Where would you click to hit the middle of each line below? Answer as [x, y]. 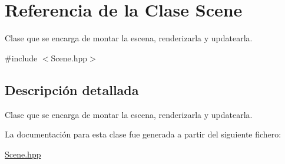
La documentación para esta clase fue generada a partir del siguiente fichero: [143, 134]
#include [21, 58]
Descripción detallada [72, 89]
